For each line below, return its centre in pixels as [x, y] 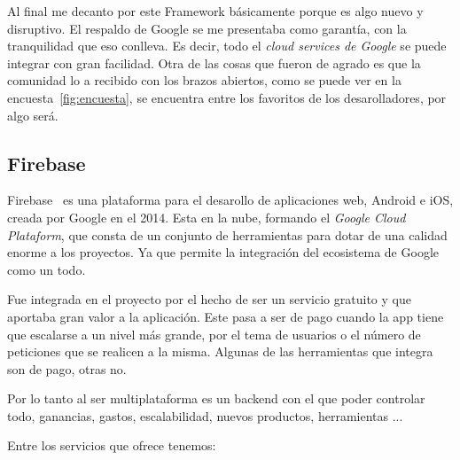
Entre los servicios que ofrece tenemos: [112, 445]
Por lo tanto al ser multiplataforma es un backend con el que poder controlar [216, 398]
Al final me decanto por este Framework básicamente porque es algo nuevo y [215, 11]
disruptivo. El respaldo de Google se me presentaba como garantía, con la [207, 28]
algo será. [33, 115]
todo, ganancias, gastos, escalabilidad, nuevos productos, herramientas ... [205, 415]
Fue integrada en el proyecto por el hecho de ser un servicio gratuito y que [209, 299]
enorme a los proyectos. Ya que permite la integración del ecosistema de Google [223, 252]
